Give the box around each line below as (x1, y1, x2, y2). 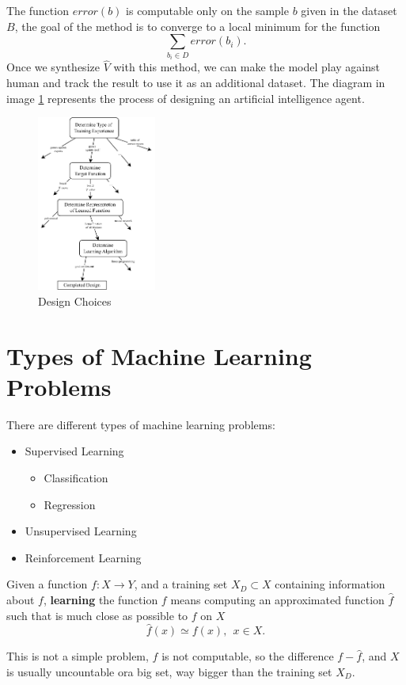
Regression (44, 496, 96, 512)
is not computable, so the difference (161, 648, 334, 664)
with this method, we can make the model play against (113, 59, 380, 75)
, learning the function (43, 592, 158, 608)
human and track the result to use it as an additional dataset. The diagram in (6, 74, 385, 90)
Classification (44, 470, 108, 486)
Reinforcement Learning (25, 549, 142, 565)
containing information (275, 576, 385, 592)
